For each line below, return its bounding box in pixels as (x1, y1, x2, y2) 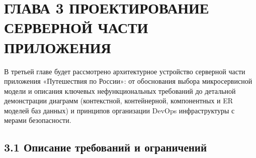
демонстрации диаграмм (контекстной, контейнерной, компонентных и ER (4, 95, 233, 106)
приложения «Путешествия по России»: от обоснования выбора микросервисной (4, 76, 252, 86)
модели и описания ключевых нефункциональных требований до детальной (4, 85, 236, 96)
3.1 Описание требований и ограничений (4, 139, 207, 155)
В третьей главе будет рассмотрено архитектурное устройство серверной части (4, 66, 245, 76)
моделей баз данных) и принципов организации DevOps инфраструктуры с (4, 105, 235, 115)
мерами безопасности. (4, 115, 71, 125)
